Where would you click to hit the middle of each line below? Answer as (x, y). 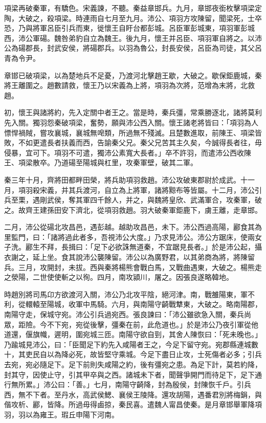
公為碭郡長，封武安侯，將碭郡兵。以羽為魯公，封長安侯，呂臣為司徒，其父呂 (133, 48)
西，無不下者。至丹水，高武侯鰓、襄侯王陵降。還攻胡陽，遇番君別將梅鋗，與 (133, 394)
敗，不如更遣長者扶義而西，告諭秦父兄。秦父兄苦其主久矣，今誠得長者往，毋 (133, 142)
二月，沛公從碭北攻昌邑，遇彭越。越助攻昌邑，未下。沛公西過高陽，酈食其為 (133, 227)
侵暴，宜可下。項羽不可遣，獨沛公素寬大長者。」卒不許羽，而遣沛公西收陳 (128, 152)
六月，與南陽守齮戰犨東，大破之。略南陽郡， (186, 304)
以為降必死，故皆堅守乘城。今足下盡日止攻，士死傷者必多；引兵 (154, 354)
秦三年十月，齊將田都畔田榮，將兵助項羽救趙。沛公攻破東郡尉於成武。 (122, 179)
